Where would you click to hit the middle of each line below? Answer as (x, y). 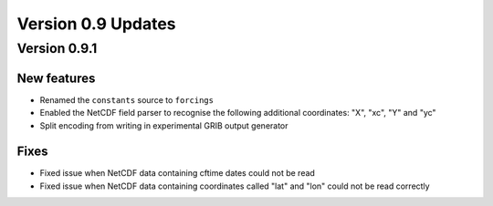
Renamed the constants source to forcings (127, 99)
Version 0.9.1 (57, 48)
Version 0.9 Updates (97, 24)
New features (56, 78)
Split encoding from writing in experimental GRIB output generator (164, 125)
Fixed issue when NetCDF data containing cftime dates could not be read (177, 173)
